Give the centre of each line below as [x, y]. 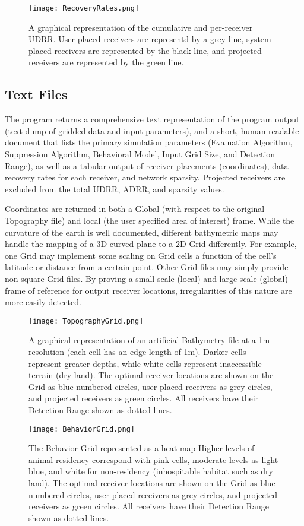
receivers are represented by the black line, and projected [158, 50]
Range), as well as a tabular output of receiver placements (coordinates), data [147, 165]
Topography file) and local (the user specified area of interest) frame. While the [150, 220]
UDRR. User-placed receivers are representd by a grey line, [136, 39]
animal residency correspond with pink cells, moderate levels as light [153, 459]
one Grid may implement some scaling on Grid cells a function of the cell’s [141, 255]
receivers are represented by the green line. [106, 62]
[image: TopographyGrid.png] [86, 321]
